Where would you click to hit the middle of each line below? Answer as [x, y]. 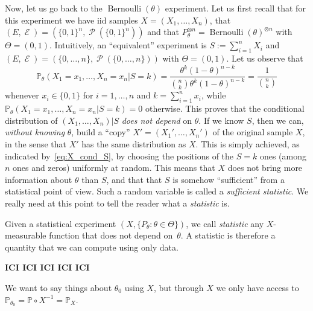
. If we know [221, 120]
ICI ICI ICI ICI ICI [47, 267]
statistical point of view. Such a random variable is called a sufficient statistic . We [157, 191]
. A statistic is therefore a [228, 235]
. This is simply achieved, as [248, 144]
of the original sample [253, 132]
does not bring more [265, 168]
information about [39, 179]
